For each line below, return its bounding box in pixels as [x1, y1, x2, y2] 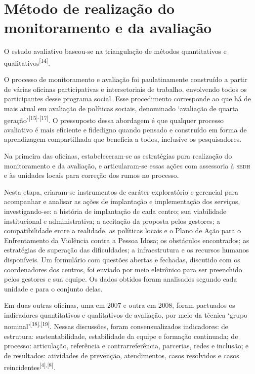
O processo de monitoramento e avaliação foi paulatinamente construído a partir [4, 74, 248, 84]
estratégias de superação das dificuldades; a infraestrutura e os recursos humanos [4, 245, 249, 255]
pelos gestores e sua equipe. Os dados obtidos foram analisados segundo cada [4, 274, 237, 284]
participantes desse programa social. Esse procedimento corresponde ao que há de [4, 93, 251, 104]
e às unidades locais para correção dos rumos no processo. [4, 170, 179, 180]
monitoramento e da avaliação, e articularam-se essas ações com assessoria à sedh [4, 160, 251, 170]
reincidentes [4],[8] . [4, 360, 55, 372]
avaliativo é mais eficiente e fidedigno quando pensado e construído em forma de [4, 124, 247, 134]
